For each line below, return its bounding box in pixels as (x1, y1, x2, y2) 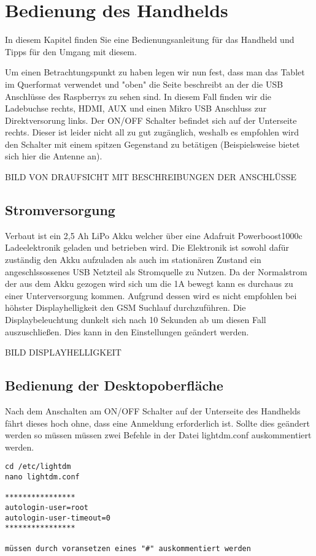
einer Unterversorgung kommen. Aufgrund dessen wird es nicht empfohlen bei (5, 289, 297, 302)
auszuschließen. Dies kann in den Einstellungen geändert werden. (5, 325, 249, 338)
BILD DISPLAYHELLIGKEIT (5, 346, 121, 359)
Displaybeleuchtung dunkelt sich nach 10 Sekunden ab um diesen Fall (5, 313, 266, 326)
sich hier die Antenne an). (5, 150, 102, 162)
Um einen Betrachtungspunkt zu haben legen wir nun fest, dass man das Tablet (5, 66, 305, 78)
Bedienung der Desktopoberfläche (5, 376, 223, 395)
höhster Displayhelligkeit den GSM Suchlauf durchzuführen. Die (5, 301, 246, 314)
